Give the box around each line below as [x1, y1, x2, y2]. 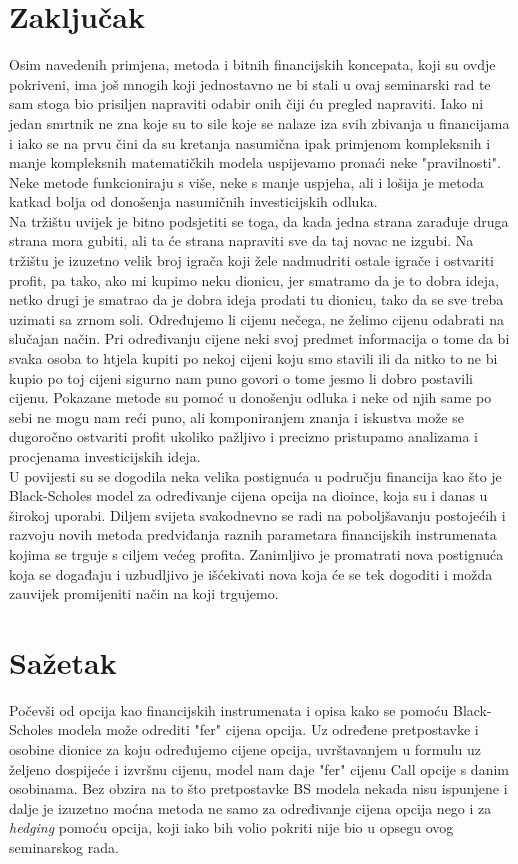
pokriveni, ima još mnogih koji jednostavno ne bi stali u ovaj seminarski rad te [9, 73, 491, 94]
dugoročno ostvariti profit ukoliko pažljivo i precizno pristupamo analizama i [9, 426, 479, 447]
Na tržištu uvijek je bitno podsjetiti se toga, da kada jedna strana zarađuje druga [9, 210, 509, 231]
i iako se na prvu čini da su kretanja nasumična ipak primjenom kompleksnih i [9, 132, 491, 153]
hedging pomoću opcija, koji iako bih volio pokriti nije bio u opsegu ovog [9, 817, 454, 838]
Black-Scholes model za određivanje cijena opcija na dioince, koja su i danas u [9, 485, 488, 506]
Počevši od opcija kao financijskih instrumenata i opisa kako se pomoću [9, 699, 449, 720]
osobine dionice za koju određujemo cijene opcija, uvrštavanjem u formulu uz [9, 739, 482, 760]
